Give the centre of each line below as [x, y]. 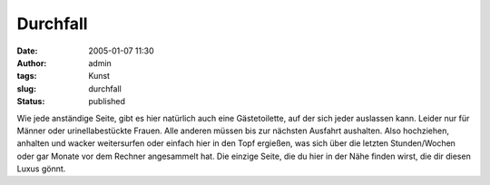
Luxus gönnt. [41, 169]
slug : [26, 88]
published [107, 102]
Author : [32, 63]
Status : [31, 102]
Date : [27, 51]
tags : [27, 76]
